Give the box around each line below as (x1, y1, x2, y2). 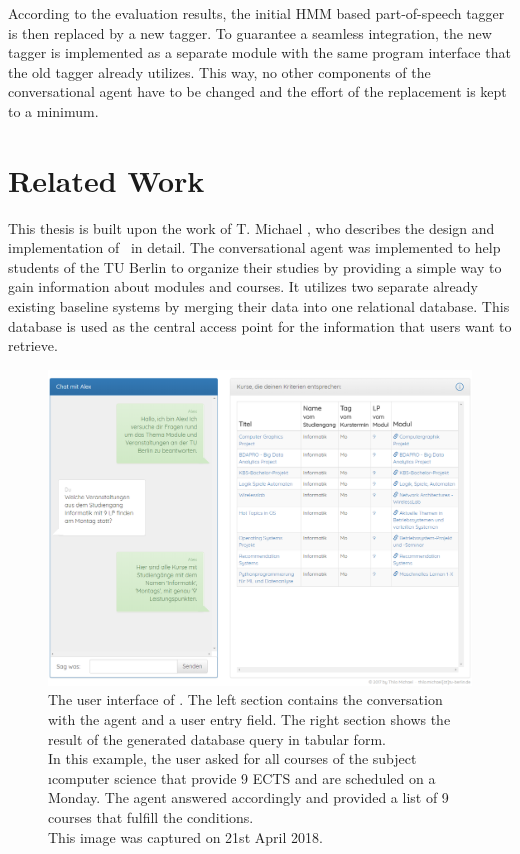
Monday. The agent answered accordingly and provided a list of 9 (48, 787, 449, 808)
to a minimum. (8, 100, 99, 121)
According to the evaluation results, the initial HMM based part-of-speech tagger (8, 3, 505, 23)
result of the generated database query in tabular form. (48, 728, 386, 749)
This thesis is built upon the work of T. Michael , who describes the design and (8, 217, 495, 238)
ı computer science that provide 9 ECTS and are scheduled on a (48, 767, 436, 788)
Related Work (8, 159, 205, 200)
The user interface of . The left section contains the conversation (48, 689, 443, 710)
